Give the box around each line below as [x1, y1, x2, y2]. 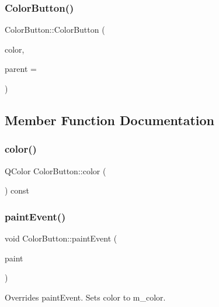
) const [5, 184, 30, 196]
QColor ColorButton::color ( [5, 164, 106, 177]
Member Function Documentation [5, 111, 215, 129]
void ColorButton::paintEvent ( [5, 232, 117, 244]
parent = [5, 63, 37, 75]
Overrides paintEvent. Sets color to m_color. [5, 291, 166, 303]
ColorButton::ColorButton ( [5, 23, 105, 36]
